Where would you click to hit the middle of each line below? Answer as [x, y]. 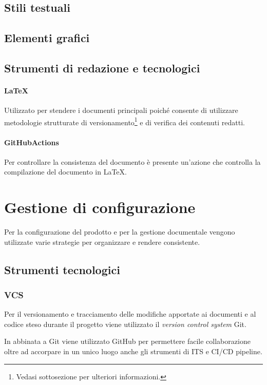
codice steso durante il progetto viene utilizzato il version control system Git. [125, 324]
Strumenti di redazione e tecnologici [102, 68]
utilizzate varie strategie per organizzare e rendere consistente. [102, 242]
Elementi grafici [47, 38]
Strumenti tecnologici [62, 269]
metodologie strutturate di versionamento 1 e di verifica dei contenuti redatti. [125, 121]
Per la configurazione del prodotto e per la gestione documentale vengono [120, 232]
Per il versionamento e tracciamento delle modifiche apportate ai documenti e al [130, 314]
